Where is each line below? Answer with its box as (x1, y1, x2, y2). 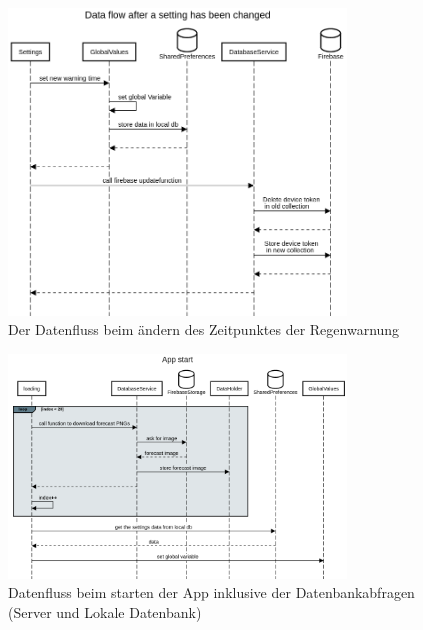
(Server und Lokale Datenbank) (8, 601, 202, 622)
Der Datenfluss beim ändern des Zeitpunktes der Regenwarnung (8, 319, 400, 340)
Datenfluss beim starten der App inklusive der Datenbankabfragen (8, 582, 415, 603)
